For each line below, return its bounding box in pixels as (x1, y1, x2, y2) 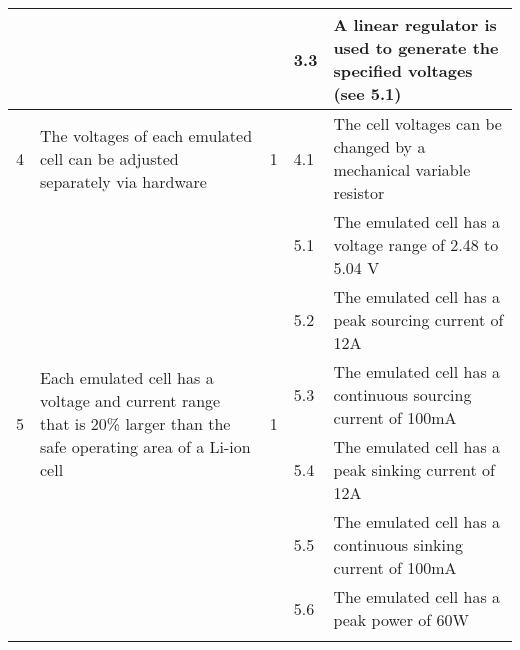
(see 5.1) (333, 82, 402, 105)
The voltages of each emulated (40, 123, 253, 147)
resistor (333, 181, 385, 204)
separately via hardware (40, 169, 207, 193)
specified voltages (333, 59, 473, 82)
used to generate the (333, 36, 499, 59)
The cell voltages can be (333, 112, 502, 135)
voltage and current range (40, 389, 221, 412)
